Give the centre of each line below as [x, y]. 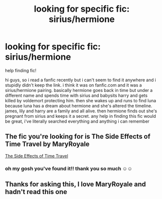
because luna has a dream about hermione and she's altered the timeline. [79, 106]
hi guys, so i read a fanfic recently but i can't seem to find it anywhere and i [81, 80]
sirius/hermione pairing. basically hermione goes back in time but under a [79, 90]
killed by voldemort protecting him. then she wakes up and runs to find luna [81, 100]
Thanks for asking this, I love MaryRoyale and [75, 184]
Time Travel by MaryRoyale [47, 144]
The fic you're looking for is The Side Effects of [78, 136]
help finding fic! [21, 70]
